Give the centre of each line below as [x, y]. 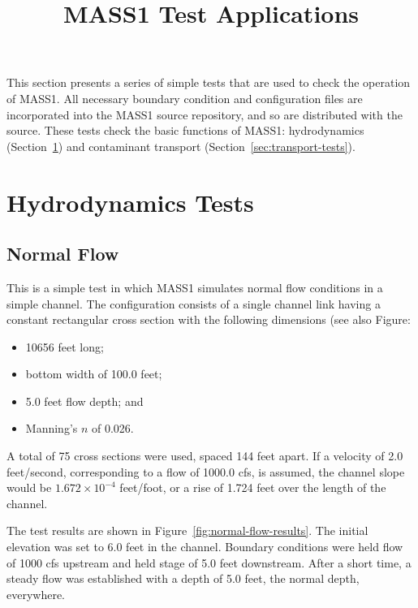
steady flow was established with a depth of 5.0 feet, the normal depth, [183, 578]
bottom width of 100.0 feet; [94, 374]
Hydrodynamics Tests [130, 202]
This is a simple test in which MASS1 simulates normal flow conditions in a [195, 287]
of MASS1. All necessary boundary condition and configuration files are [185, 98]
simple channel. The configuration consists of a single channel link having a [194, 303]
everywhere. [36, 594]
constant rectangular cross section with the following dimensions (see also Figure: [209, 319]
